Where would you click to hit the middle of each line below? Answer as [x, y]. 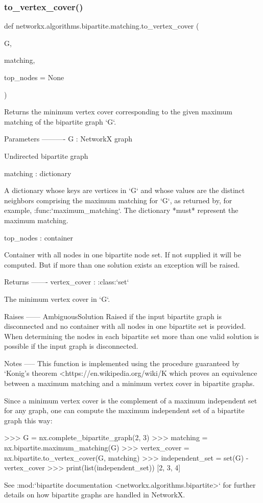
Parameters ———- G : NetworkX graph [68, 139]
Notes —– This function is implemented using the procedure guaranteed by [122, 363]
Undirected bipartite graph [46, 155]
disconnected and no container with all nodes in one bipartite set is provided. [125, 326]
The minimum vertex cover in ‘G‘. [57, 298]
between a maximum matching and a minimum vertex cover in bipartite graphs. [129, 383]
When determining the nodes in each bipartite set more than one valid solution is [131, 336]
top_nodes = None [34, 77]
